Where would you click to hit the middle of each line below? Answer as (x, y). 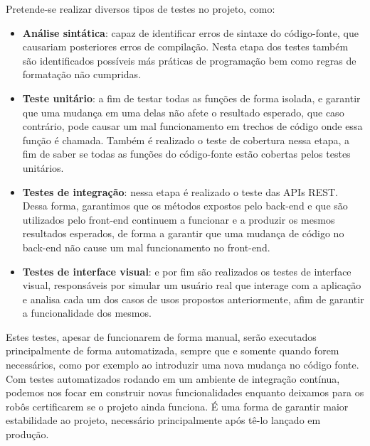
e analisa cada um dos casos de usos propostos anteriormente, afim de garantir (193, 299)
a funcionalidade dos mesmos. (87, 313)
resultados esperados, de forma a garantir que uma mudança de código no (183, 233)
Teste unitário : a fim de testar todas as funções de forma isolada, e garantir (191, 98)
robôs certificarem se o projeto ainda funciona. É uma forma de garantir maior (177, 406)
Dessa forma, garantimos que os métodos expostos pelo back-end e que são (185, 206)
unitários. (43, 167)
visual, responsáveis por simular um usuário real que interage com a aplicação (192, 285)
